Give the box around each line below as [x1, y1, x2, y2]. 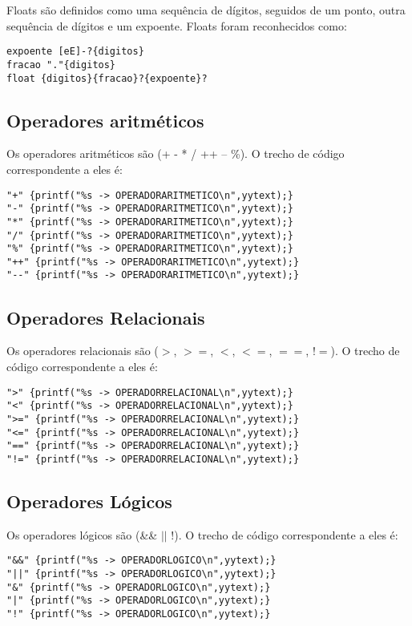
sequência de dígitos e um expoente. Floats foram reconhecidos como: [6, 17, 347, 34]
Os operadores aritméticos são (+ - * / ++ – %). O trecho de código [6, 145, 345, 162]
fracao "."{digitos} [6, 59, 116, 71]
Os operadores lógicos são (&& [6, 526, 158, 543]
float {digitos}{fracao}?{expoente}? [6, 72, 208, 84]
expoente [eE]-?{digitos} [6, 46, 144, 58]
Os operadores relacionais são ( [6, 342, 159, 359]
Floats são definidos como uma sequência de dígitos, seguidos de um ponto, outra [6, 2, 406, 18]
